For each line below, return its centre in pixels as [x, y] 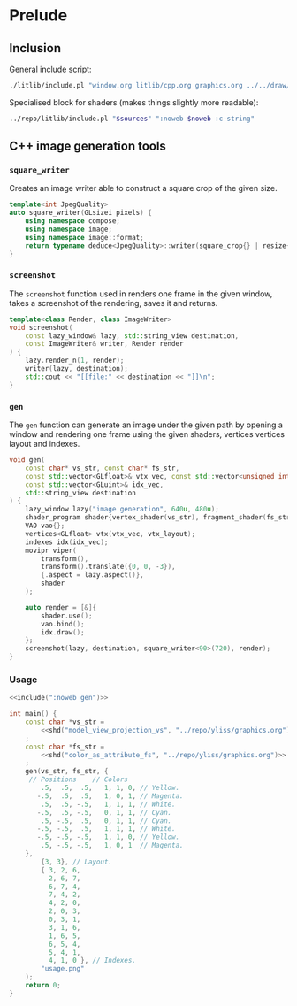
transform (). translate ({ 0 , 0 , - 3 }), [108, 567]
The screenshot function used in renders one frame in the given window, [141, 294]
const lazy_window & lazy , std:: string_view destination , [132, 336]
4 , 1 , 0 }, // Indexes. [92, 961]
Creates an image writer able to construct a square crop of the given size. [143, 188]
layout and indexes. [45, 444]
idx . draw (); [63, 632]
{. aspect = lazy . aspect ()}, [92, 575]
